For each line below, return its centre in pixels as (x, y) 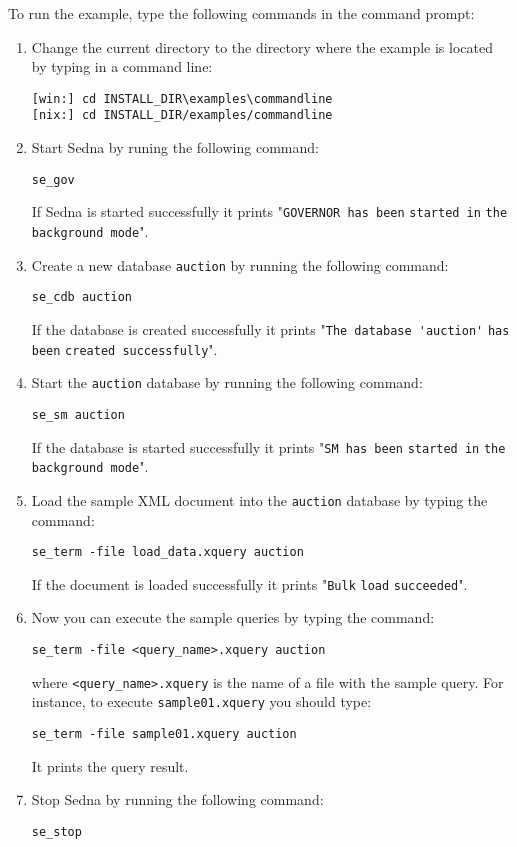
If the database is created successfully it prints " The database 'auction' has (270, 328)
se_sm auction (78, 414)
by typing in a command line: (122, 66)
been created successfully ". (124, 348)
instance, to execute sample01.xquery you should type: (201, 701)
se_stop (56, 831)
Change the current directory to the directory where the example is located (262, 46)
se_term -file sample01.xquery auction (164, 734)
